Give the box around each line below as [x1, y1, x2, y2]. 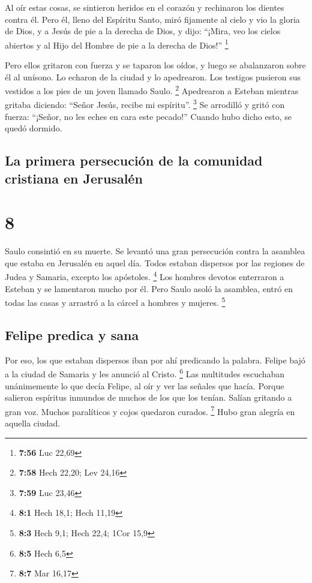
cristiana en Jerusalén [5, 169, 143, 187]
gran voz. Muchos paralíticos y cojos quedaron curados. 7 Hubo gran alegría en [5, 403, 295, 417]
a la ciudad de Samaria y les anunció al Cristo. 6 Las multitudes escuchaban [5, 366, 285, 380]
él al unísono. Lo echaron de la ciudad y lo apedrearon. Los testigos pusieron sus [5, 70, 301, 83]
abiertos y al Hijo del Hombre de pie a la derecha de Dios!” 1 [5, 37, 229, 51]
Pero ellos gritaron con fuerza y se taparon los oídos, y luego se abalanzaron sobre [5, 59, 306, 71]
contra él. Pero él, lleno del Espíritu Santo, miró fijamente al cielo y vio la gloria [5, 13, 300, 25]
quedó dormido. [5, 122, 62, 134]
